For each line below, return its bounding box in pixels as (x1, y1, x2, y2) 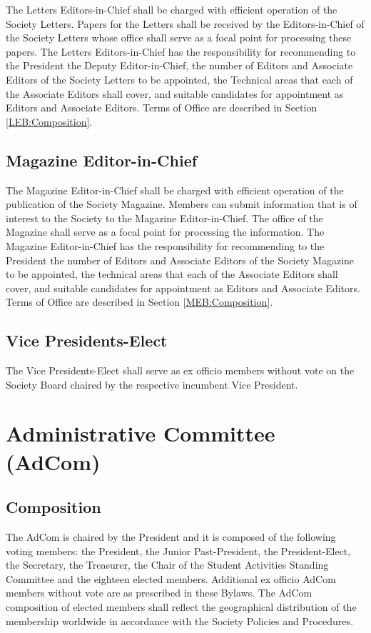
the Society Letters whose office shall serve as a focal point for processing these (6, 30, 352, 45)
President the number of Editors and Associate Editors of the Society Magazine (6, 252, 355, 267)
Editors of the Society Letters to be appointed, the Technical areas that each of (6, 71, 353, 86)
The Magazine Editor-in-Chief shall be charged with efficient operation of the (6, 182, 344, 197)
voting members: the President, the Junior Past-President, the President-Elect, (6, 543, 351, 558)
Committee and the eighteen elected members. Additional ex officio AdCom (6, 571, 336, 586)
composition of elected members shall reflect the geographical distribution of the (6, 599, 357, 614)
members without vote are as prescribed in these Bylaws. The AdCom (6, 585, 312, 600)
